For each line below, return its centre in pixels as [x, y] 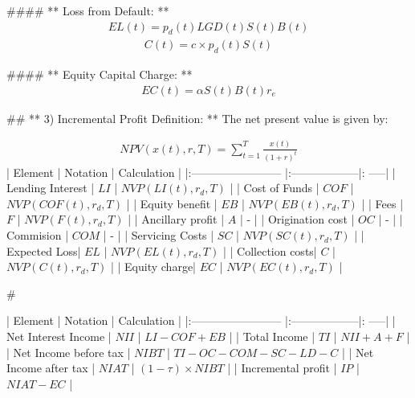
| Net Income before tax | [69, 352]
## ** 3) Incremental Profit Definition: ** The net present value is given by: [197, 118]
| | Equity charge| [153, 267]
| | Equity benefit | [172, 203]
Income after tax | [51, 368]
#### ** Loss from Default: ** [88, 10]
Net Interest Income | [59, 336]
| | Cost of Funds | [275, 188]
